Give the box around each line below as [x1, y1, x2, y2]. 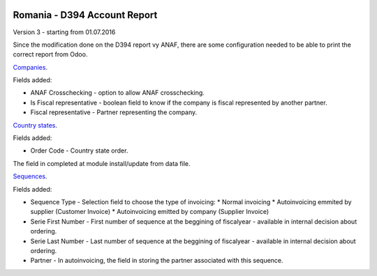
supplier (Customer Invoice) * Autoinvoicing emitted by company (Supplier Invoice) [30, 208, 269, 216]
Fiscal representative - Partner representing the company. [30, 108, 198, 116]
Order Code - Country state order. [30, 146, 128, 155]
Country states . [13, 121, 57, 129]
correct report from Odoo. [13, 50, 88, 59]
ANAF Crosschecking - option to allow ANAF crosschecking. [30, 89, 205, 97]
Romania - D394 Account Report [13, 9, 158, 21]
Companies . [13, 63, 48, 71]
